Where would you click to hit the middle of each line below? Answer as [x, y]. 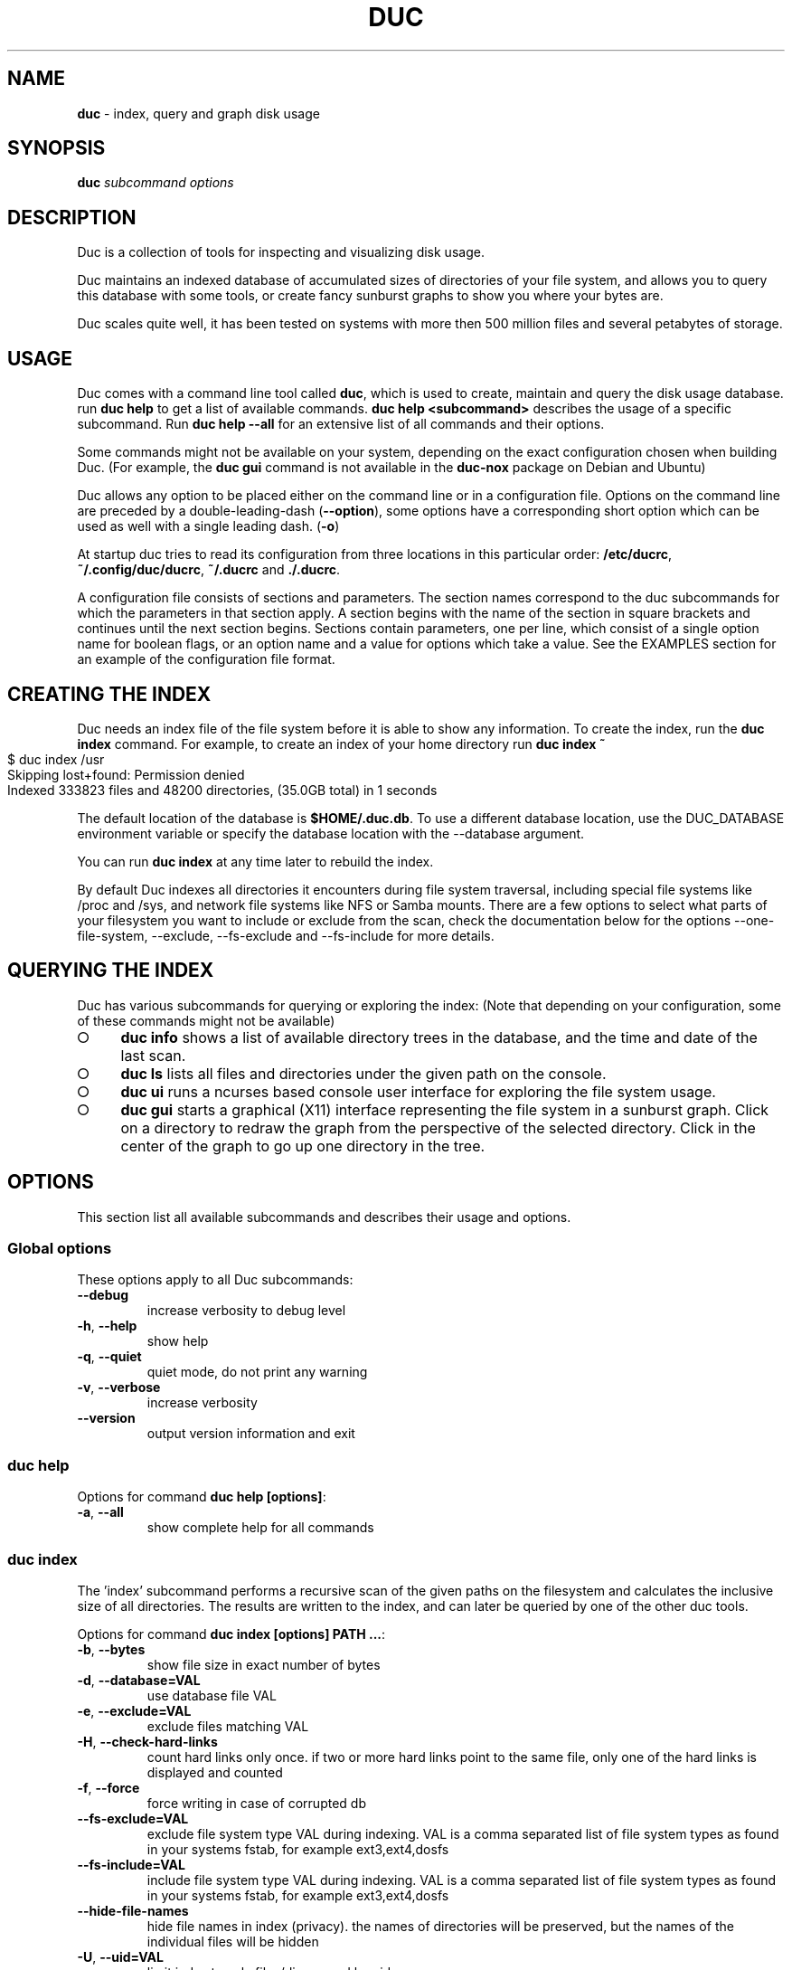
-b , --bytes [111, 1649]
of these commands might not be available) [206, 1020]
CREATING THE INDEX [109, 694]
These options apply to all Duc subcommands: [215, 1280]
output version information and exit [251, 1434]
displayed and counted [215, 1772]
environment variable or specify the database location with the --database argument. [331, 833]
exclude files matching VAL [228, 1726]
